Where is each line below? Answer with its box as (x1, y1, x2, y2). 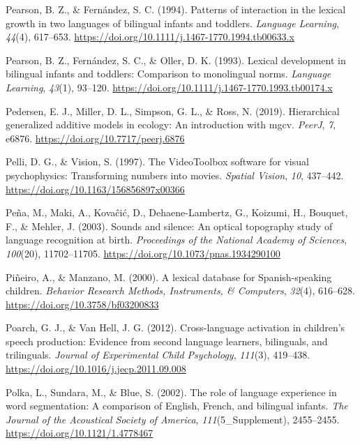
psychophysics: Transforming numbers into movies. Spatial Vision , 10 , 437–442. (6, 167, 344, 182)
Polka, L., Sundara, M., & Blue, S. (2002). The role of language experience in (6, 384, 337, 399)
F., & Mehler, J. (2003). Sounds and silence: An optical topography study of (6, 218, 333, 233)
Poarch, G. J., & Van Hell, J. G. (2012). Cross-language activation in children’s (6, 320, 345, 335)
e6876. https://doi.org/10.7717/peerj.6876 (6, 130, 185, 145)
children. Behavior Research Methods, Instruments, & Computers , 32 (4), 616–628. (6, 283, 355, 298)
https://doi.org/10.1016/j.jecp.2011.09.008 (6, 361, 186, 376)
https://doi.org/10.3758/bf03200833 (6, 296, 159, 311)
